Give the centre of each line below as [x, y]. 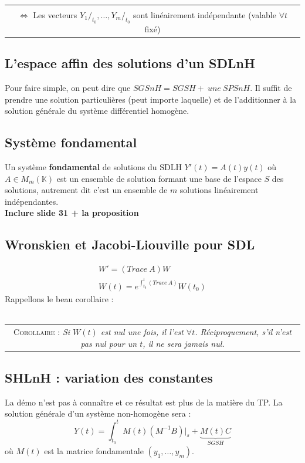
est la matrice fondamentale [94, 451]
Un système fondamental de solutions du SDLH [93, 167]
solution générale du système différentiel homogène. [97, 111]
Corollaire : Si [42, 331]
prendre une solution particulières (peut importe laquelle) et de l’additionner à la [151, 99]
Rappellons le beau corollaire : [59, 299]
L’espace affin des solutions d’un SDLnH [130, 63]
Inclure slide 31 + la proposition [72, 213]
